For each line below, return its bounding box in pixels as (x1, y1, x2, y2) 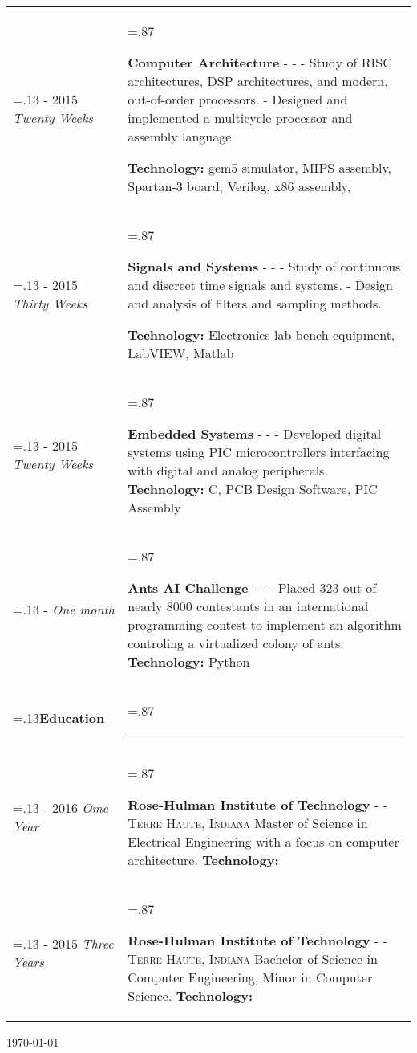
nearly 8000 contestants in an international (128, 597, 369, 615)
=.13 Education (13, 708, 105, 727)
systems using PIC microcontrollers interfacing (128, 443, 390, 461)
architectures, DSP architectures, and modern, (128, 71, 388, 90)
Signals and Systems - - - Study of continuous (128, 257, 401, 275)
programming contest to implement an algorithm (128, 615, 402, 634)
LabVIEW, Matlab (128, 344, 234, 362)
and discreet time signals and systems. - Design (128, 275, 393, 294)
